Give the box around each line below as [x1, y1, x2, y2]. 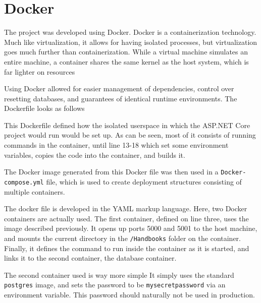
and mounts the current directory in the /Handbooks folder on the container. [4, 232, 241, 243]
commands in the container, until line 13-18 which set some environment [4, 140, 229, 150]
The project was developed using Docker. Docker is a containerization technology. [4, 27, 256, 37]
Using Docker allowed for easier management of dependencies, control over [4, 83, 234, 94]
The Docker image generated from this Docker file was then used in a [4, 166, 219, 177]
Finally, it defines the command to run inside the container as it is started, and [4, 243, 249, 253]
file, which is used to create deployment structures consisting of [46, 176, 242, 187]
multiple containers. [4, 186, 65, 197]
